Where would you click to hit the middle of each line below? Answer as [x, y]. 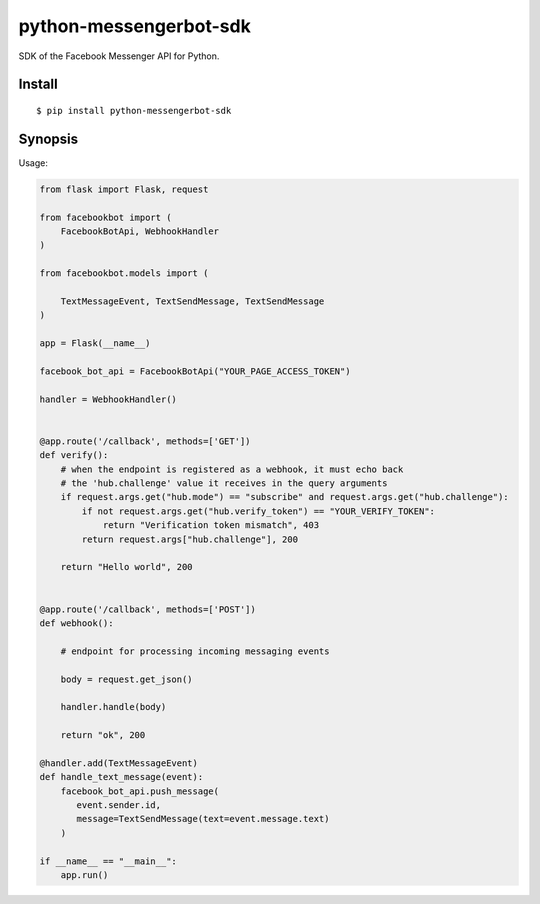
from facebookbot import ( [105, 217]
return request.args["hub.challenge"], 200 [190, 539]
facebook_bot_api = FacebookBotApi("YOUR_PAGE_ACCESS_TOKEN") [195, 371]
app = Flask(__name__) [95, 343]
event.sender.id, [119, 805]
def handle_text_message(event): [121, 777]
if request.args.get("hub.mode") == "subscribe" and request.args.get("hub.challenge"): [284, 497]
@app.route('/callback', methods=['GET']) [145, 441]
